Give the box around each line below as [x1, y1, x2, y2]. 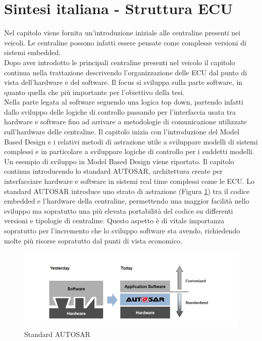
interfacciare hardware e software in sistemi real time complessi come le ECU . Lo [4, 176, 254, 186]
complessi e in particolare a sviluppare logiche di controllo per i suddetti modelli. [4, 146, 254, 157]
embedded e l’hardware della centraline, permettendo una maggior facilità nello [4, 196, 249, 206]
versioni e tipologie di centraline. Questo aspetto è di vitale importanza [4, 215, 225, 226]
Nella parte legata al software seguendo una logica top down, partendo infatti [4, 96, 243, 107]
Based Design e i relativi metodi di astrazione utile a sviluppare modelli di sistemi [4, 136, 258, 147]
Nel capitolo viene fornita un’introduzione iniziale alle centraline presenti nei [4, 27, 241, 38]
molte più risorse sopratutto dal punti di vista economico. [4, 235, 182, 246]
